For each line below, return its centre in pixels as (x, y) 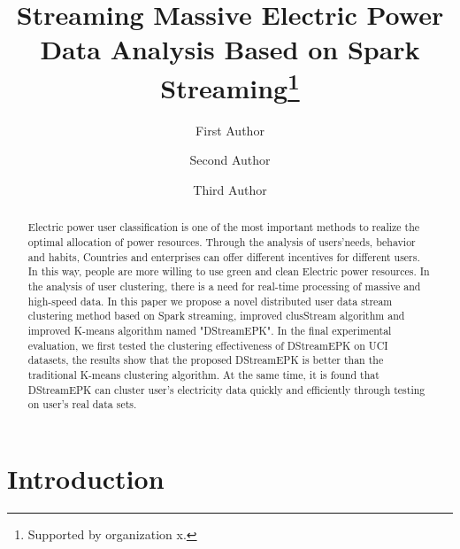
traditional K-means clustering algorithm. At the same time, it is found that (203, 374)
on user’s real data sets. (82, 404)
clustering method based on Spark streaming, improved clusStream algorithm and (216, 316)
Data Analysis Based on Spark (230, 49)
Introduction (86, 478)
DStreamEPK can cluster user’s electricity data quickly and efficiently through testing (226, 389)
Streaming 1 (230, 85)
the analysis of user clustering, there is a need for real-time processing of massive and (224, 286)
